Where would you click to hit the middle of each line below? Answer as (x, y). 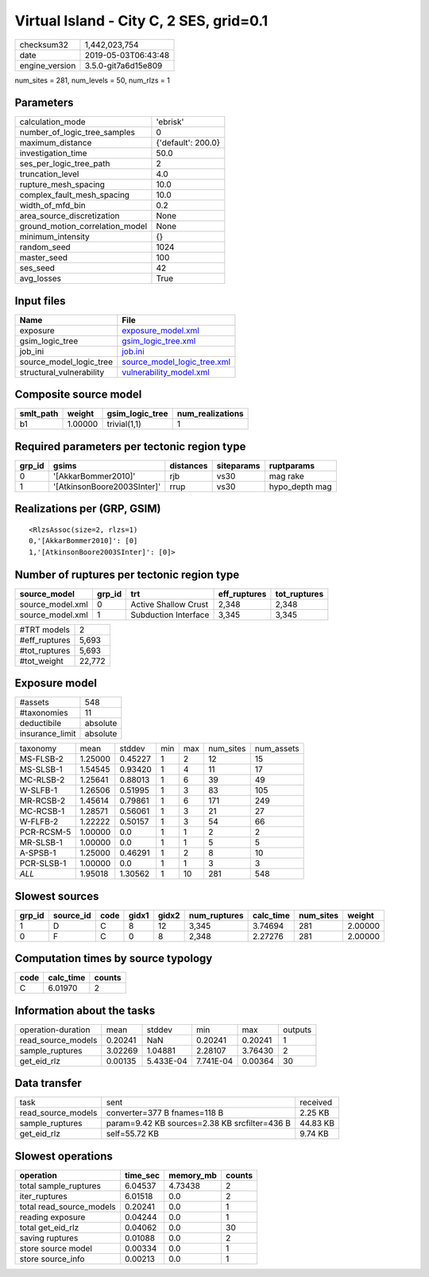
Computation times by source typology (114, 959)
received (316, 1103)
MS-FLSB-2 (41, 759)
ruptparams (292, 466)
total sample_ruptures (60, 1186)
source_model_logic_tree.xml (176, 362)
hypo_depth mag (301, 487)
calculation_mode (53, 122)
